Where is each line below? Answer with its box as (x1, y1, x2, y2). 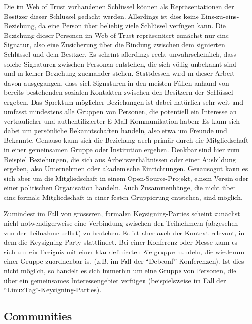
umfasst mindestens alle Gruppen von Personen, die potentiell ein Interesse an (4, 106, 237, 116)
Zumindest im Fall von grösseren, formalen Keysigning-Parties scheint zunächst (4, 208, 240, 218)
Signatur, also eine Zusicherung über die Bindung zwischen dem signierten (4, 39, 225, 50)
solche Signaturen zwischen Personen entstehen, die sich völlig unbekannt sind (4, 58, 236, 69)
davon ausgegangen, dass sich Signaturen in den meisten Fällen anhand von (4, 77, 229, 88)
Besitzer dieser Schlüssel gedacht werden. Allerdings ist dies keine (4, 11, 199, 21)
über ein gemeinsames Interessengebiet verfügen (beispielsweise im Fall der (4, 275, 226, 285)
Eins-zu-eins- (201, 11, 239, 21)
